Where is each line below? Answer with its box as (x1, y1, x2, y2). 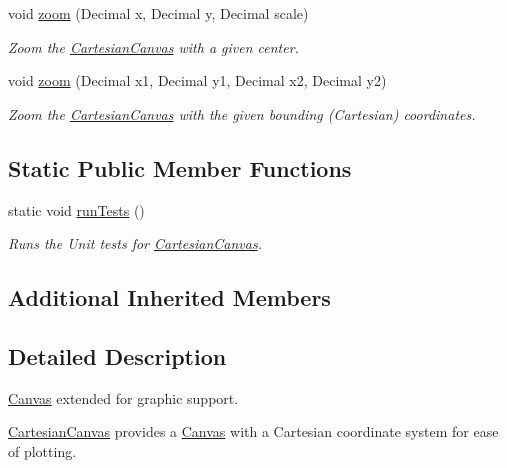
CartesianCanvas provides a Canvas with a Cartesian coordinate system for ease (8, 421, 499, 442)
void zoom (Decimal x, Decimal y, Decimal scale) (8, 3, 309, 23)
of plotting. (8, 440, 77, 461)
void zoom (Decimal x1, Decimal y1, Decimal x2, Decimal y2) (8, 70, 387, 91)
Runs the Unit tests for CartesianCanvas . (8, 233, 262, 254)
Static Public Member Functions (8, 152, 352, 183)
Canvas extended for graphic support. (8, 387, 239, 408)
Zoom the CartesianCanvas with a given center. (8, 36, 299, 57)
